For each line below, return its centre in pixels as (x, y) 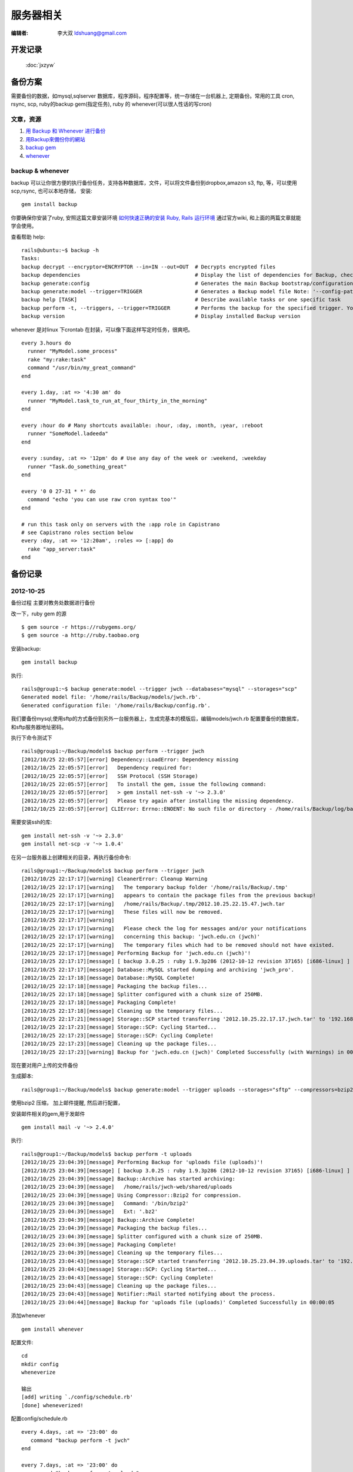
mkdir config (40, 1364)
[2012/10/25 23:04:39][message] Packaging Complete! (99, 1245)
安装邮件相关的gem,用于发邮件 (48, 1113)
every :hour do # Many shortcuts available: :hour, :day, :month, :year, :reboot (142, 425)
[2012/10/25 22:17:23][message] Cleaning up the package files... (119, 1044)
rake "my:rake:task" (57, 359)
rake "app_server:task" (62, 549)
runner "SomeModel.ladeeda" (68, 434)
